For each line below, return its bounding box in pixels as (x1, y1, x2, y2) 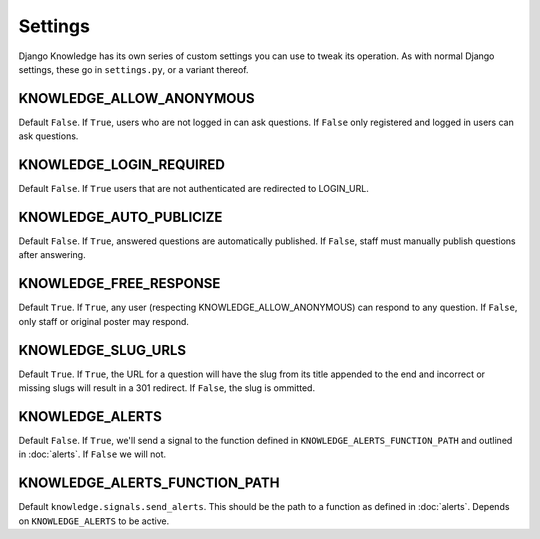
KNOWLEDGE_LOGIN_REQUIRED (18, 156, 225, 174)
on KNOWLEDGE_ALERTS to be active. (18, 515, 170, 527)
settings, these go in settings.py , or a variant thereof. (18, 63, 249, 75)
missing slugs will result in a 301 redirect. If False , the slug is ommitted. (18, 382, 315, 394)
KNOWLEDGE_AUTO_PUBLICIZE (18, 208, 223, 225)
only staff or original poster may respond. (18, 315, 190, 327)
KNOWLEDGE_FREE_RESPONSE (18, 275, 221, 292)
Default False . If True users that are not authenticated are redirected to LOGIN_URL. (18, 183, 369, 195)
